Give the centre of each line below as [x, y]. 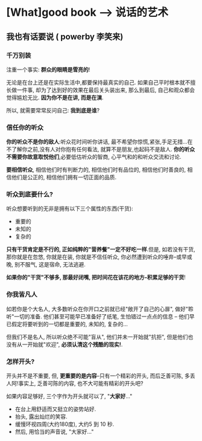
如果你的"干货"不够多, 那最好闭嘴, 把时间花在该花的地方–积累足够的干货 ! [96, 277]
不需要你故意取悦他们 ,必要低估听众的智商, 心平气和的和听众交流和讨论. [94, 157]
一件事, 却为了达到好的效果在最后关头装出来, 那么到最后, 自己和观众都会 [106, 90]
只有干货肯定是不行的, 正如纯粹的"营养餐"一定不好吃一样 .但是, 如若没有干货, [101, 249]
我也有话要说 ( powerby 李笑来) [65, 37]
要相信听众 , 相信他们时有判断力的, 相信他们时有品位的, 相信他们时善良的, [96, 170]
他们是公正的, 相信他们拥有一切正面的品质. [64, 177]
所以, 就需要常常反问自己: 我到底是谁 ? [53, 110]
